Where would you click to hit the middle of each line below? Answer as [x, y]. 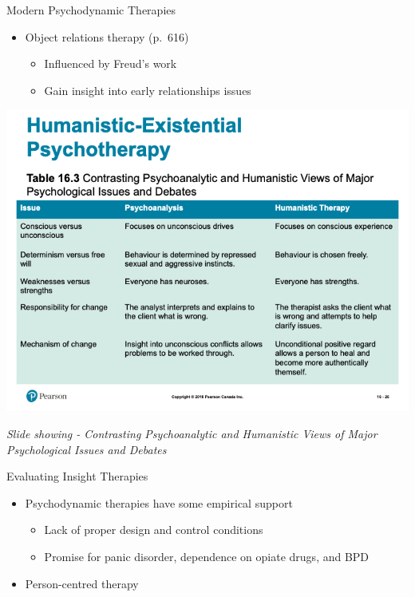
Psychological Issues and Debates [87, 449]
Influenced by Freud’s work [111, 63]
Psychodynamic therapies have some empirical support [159, 502]
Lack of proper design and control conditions [154, 530]
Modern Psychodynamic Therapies [91, 10]
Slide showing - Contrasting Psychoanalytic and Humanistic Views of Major [192, 433]
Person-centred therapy [82, 583]
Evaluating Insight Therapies [77, 476]
